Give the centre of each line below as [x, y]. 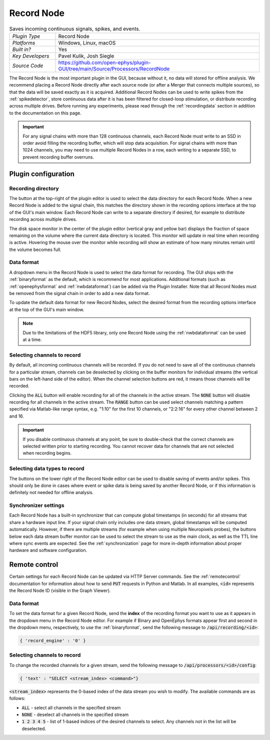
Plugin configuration [42, 174]
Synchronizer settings [37, 505]
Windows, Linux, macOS [87, 42]
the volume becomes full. [35, 249]
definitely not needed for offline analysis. [51, 492]
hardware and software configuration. [48, 550]
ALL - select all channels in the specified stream [71, 707]
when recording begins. [47, 453]
